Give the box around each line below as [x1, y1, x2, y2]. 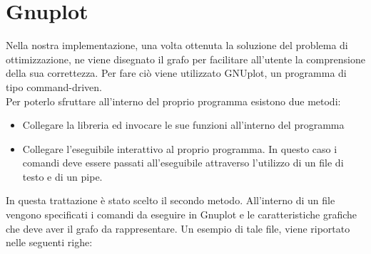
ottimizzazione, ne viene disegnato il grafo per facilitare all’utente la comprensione [6, 51, 365, 66]
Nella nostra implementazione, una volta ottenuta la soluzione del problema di [6, 38, 348, 53]
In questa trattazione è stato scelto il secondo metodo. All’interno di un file [6, 193, 335, 208]
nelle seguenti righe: [6, 235, 93, 250]
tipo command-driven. [6, 79, 103, 94]
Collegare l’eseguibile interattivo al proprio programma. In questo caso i [22, 141, 337, 156]
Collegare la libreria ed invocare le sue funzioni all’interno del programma [22, 117, 345, 132]
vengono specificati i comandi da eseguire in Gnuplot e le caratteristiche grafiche [6, 207, 357, 222]
